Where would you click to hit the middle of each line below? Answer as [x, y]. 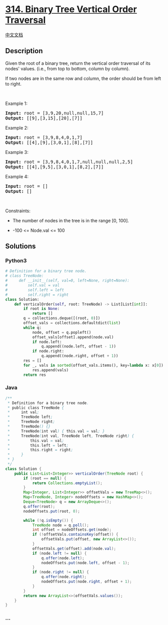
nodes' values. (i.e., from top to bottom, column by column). [68, 68]
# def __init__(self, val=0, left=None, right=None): [67, 281]
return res [35, 375]
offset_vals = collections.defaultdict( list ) [72, 323]
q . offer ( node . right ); [64, 577]
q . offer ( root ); [39, 506]
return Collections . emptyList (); [67, 483]
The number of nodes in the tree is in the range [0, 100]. [71, 220]
